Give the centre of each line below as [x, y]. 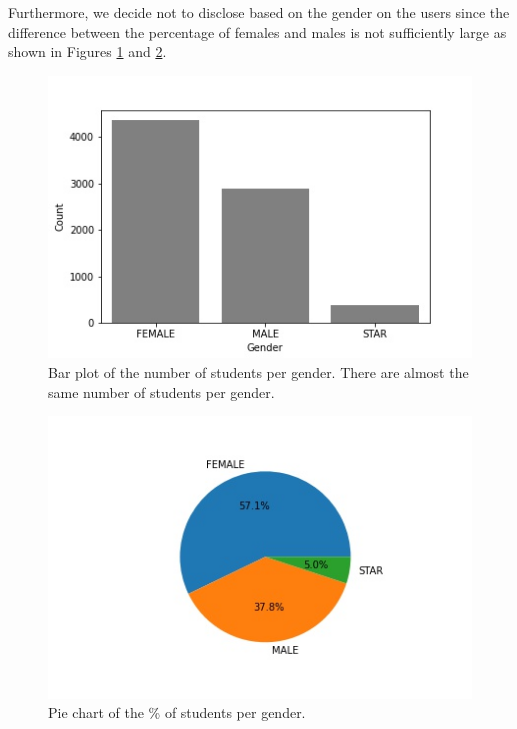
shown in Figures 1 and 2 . [87, 51]
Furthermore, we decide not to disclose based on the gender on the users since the [259, 12]
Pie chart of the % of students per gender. [177, 712]
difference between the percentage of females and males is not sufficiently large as [257, 31]
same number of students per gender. [161, 391]
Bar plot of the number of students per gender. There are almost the [258, 372]
